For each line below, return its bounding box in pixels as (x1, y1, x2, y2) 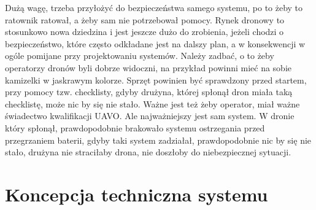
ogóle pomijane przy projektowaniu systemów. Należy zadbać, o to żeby (5, 49, 274, 62)
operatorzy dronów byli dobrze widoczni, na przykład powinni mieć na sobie (5, 61, 292, 74)
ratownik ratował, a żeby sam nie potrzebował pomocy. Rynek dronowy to (5, 13, 285, 26)
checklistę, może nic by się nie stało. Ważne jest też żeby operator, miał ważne (5, 97, 300, 110)
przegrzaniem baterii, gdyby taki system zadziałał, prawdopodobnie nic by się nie (5, 133, 312, 146)
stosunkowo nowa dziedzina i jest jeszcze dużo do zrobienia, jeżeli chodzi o (5, 25, 284, 38)
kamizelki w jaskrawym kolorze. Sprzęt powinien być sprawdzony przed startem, (5, 73, 307, 86)
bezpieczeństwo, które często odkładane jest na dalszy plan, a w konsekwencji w (5, 37, 306, 50)
